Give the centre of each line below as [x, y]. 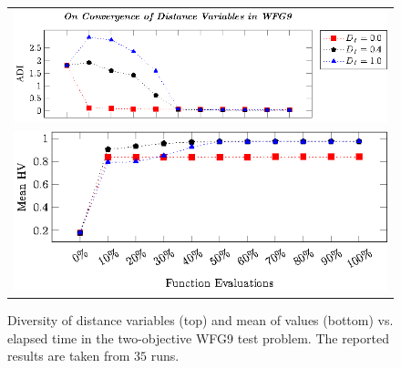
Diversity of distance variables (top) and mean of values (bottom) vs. [200, 320]
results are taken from [69, 356]
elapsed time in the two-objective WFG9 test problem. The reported [198, 337]
